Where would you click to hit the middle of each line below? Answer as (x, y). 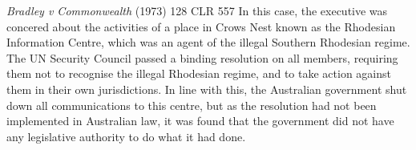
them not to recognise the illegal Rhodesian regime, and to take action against (199, 73)
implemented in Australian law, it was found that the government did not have (200, 121)
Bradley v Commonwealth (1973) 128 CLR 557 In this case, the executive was (197, 10)
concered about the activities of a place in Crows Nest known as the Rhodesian (201, 26)
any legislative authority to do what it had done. (126, 136)
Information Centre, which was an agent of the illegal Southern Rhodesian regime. (208, 42)
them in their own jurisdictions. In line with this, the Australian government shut (207, 89)
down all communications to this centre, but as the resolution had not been (192, 105)
